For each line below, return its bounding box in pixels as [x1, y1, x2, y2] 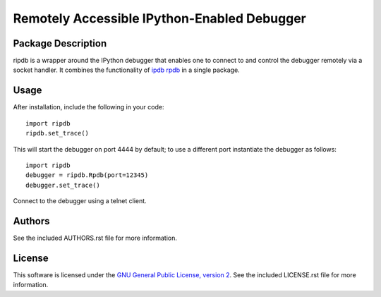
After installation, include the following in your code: [13, 103, 164, 111]
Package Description [13, 37, 107, 49]
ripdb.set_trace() [25, 129, 90, 138]
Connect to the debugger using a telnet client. [13, 197, 147, 205]
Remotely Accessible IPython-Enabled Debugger [13, 11, 307, 26]
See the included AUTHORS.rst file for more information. [13, 234, 178, 242]
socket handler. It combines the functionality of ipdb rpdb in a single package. [13, 66, 240, 74]
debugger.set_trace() [25, 181, 100, 189]
